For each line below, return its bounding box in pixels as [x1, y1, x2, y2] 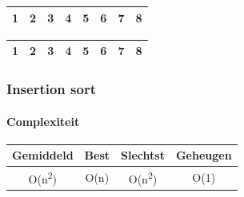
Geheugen [175, 147, 232, 164]
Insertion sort [6, 79, 96, 99]
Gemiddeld [12, 147, 74, 164]
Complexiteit [6, 112, 80, 129]
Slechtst [121, 147, 165, 164]
